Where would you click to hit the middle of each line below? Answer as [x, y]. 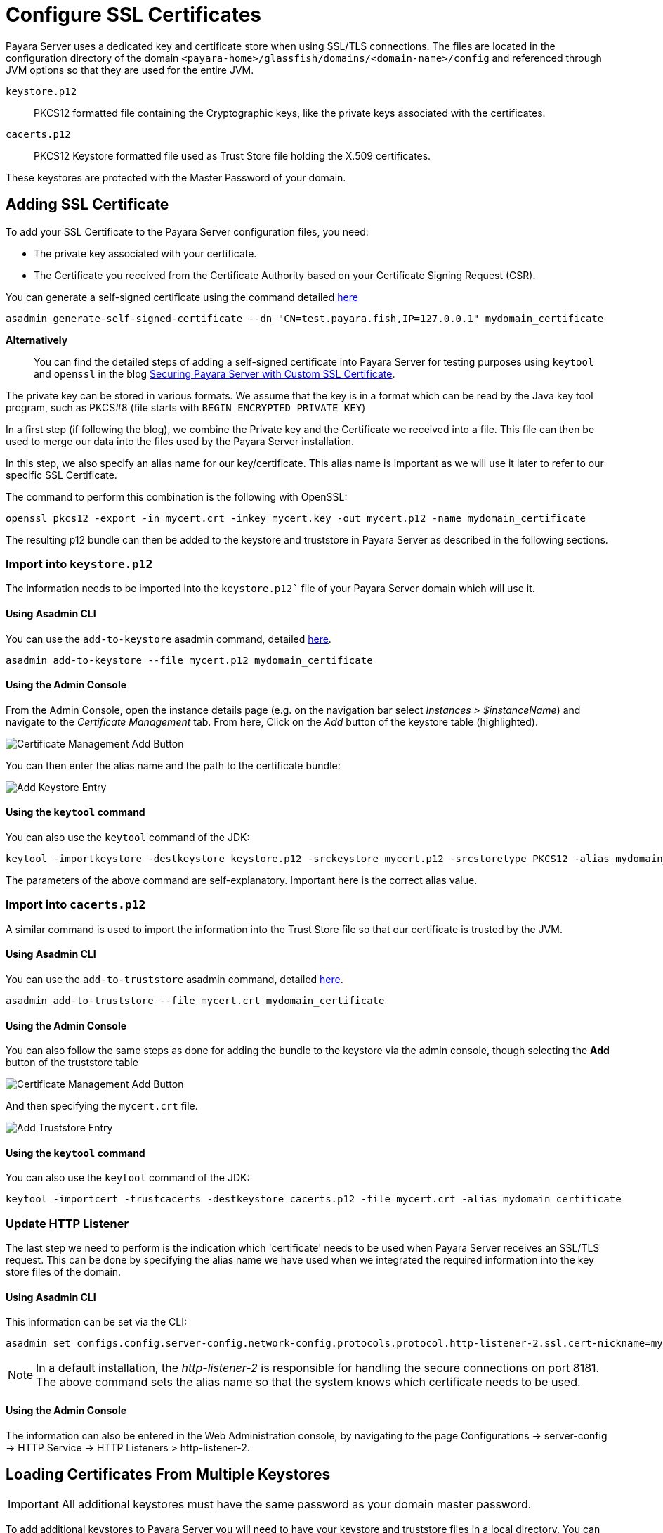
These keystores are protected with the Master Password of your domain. [176, 177]
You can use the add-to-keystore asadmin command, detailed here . [169, 639]
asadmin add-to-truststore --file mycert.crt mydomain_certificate [195, 1000]
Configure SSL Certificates [134, 15]
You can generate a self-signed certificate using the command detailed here [182, 297]
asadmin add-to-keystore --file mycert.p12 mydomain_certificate [189, 660]
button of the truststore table [72, 1063]
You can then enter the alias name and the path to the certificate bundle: [173, 765]
